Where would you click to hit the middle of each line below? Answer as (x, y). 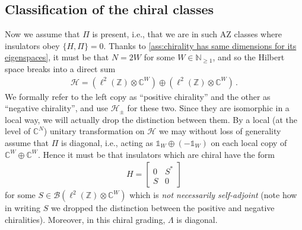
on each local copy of (249, 142)
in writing (23, 208)
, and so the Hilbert (249, 57)
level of (18, 131)
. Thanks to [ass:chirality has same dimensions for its (200, 45)
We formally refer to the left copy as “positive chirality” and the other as (138, 96)
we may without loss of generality (220, 131)
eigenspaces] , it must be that (57, 57)
